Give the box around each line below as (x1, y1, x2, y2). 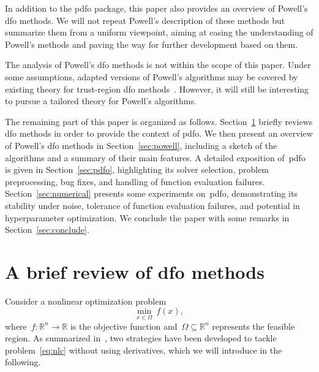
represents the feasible (212, 319, 295, 332)
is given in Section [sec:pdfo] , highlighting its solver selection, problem (5, 163, 269, 176)
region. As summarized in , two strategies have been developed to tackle (5, 332, 277, 344)
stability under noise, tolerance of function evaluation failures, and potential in (5, 199, 300, 211)
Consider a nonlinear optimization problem (5, 294, 167, 307)
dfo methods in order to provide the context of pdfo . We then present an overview (5, 127, 313, 140)
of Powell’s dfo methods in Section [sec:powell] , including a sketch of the (5, 139, 277, 151)
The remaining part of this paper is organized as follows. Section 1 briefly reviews (5, 115, 313, 127)
